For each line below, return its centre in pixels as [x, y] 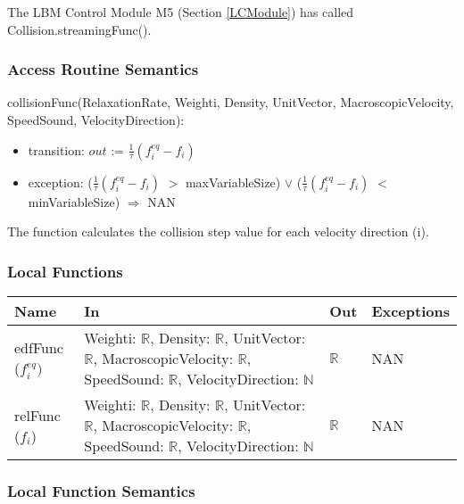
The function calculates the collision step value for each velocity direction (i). [218, 231]
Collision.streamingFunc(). [79, 29]
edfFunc [39, 348]
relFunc [37, 415]
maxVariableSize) [233, 182]
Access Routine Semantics [103, 69]
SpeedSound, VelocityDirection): [96, 120]
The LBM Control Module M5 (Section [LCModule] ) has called [181, 12]
